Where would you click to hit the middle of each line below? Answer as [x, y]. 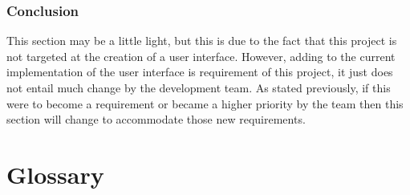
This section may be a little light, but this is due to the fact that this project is [202, 41]
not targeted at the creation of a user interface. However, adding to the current [201, 56]
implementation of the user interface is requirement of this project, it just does [200, 72]
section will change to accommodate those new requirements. [156, 119]
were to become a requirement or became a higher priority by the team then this [205, 103]
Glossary [55, 174]
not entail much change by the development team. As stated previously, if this [199, 87]
